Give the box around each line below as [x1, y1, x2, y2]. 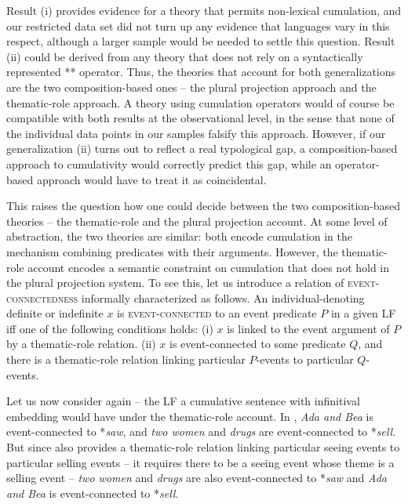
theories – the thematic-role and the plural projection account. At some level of [6, 212, 388, 229]
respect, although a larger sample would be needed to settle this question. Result [6, 33, 395, 49]
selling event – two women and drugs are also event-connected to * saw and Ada [6, 470, 387, 486]
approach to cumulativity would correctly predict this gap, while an [6, 155, 332, 172]
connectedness [6, 289, 78, 306]
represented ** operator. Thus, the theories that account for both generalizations [6, 63, 396, 80]
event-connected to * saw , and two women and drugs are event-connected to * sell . [6, 423, 396, 440]
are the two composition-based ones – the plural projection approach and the [6, 78, 377, 95]
